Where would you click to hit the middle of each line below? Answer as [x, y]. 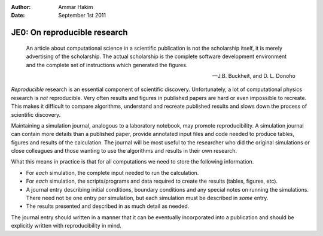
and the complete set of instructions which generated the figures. [107, 65]
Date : [18, 16]
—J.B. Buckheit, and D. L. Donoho [254, 75]
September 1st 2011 [82, 16]
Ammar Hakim [76, 7]
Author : [21, 7]
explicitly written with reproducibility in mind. [66, 226]
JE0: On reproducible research [69, 33]
